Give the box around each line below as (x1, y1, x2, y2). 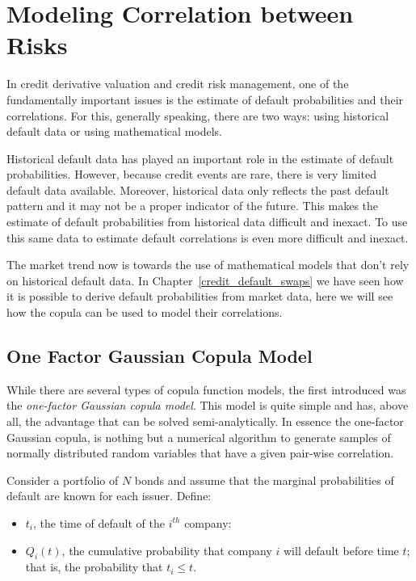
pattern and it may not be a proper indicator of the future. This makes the (6, 197, 379, 214)
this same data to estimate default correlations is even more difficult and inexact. (6, 229, 409, 246)
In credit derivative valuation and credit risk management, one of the (6, 75, 349, 92)
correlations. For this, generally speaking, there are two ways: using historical (6, 107, 389, 124)
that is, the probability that (25, 558, 163, 575)
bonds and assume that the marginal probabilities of (134, 471, 394, 488)
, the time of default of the (33, 514, 165, 531)
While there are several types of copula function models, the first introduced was (6, 381, 406, 398)
